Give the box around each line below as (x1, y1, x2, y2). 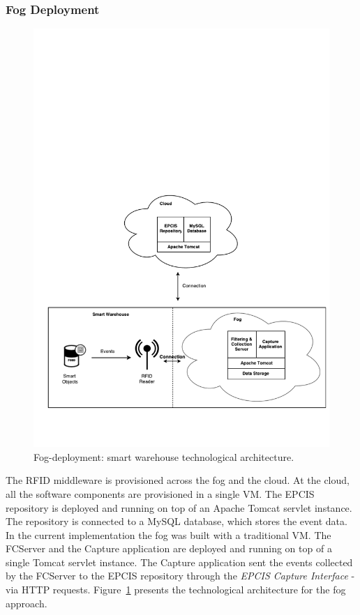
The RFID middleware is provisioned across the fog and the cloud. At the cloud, (6, 473, 350, 487)
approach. (6, 595, 47, 610)
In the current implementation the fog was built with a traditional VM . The (6, 527, 331, 542)
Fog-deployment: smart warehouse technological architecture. (33, 449, 294, 464)
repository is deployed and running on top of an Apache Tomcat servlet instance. (6, 500, 352, 515)
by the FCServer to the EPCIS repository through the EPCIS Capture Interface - (6, 568, 355, 583)
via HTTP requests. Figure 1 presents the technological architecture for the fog (6, 582, 346, 597)
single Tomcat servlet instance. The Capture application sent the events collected (6, 554, 353, 569)
